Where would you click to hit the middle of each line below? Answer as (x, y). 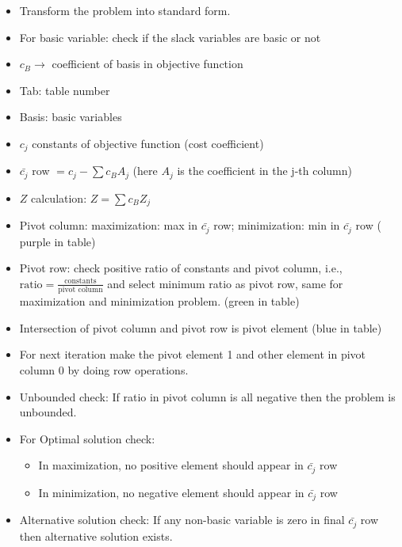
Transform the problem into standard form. (125, 10)
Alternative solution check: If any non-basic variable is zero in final (182, 520)
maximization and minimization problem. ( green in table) (159, 301)
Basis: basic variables (71, 117)
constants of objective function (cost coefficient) (148, 143)
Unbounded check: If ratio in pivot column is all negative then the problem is (207, 396)
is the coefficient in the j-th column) (264, 171)
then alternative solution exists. (96, 536)
